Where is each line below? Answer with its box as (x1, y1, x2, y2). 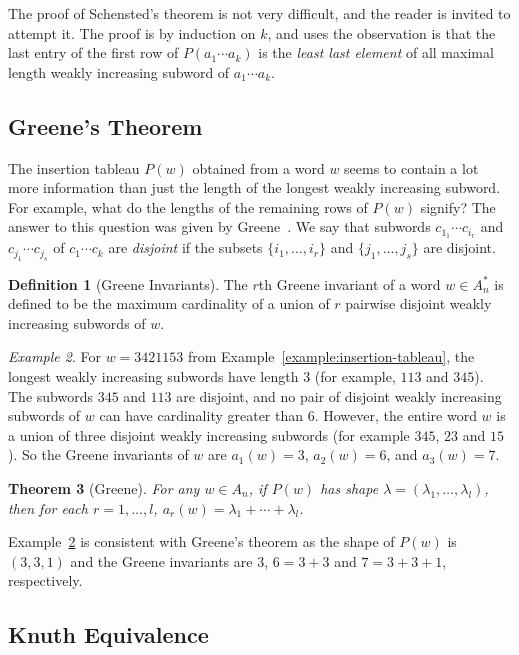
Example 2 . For (8, 346, 101, 367)
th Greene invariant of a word (258, 273, 441, 294)
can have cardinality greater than (99, 405, 304, 426)
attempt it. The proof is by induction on (8, 22, 256, 43)
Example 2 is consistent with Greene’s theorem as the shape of (8, 531, 395, 552)
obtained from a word (192, 157, 325, 178)
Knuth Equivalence (8, 619, 209, 650)
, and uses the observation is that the (267, 22, 496, 43)
